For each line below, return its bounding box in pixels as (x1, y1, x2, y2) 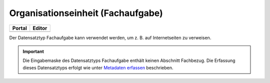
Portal (12, 24, 27, 31)
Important (22, 48, 44, 54)
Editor (32, 24, 47, 31)
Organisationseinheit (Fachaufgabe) (9, 7, 163, 18)
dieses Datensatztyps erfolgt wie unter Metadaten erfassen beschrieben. (22, 64, 173, 70)
